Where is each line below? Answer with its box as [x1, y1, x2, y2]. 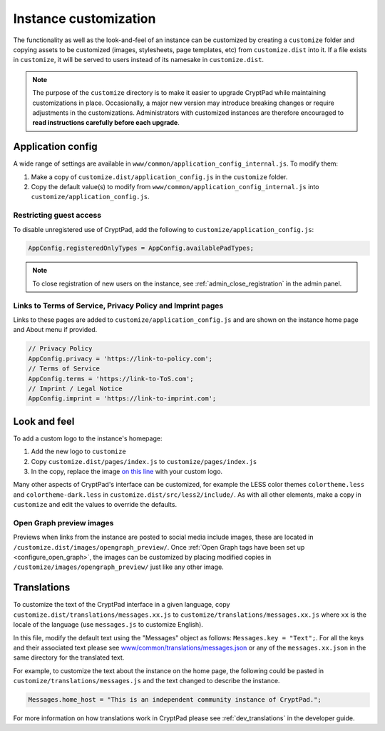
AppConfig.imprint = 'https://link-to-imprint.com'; [28, 395, 217, 403]
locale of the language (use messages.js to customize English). [13, 620, 203, 629]
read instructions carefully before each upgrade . [32, 119, 180, 127]
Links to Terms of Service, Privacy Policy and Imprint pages [13, 301, 224, 311]
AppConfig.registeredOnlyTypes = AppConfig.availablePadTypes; [28, 244, 255, 253]
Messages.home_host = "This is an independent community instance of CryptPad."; [28, 696, 322, 704]
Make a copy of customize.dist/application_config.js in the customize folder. [31, 172, 288, 181]
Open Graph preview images [13, 518, 114, 528]
